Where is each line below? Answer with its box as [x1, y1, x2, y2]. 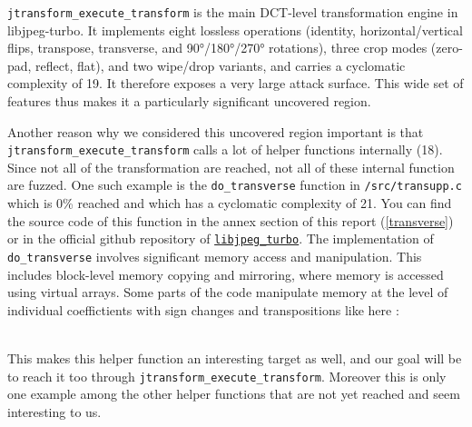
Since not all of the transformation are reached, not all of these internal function [7, 157, 455, 176]
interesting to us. [7, 402, 102, 421]
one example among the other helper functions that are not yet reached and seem [7, 384, 460, 403]
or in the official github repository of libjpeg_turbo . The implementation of [7, 229, 434, 248]
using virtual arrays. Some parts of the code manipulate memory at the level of [7, 283, 448, 302]
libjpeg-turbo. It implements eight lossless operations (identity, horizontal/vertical [7, 20, 463, 39]
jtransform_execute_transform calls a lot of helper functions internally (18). [7, 140, 443, 159]
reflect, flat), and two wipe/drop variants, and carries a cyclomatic [35, 55, 406, 74]
